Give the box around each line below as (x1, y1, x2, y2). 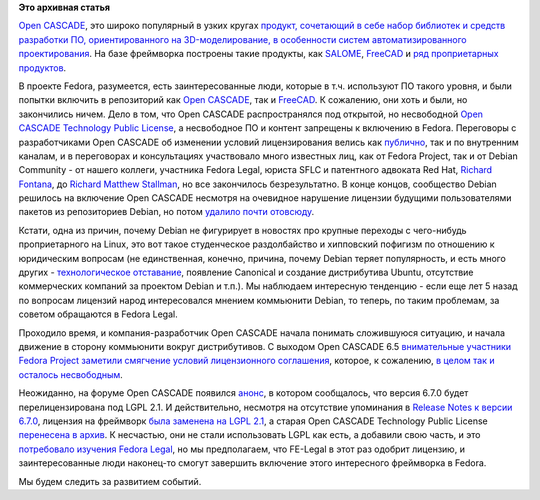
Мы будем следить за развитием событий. (18, 475, 202, 487)
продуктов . (18, 61, 67, 74)
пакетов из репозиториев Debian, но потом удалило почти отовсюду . (18, 206, 315, 218)
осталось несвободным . (18, 368, 124, 380)
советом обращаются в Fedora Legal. (18, 308, 179, 320)
